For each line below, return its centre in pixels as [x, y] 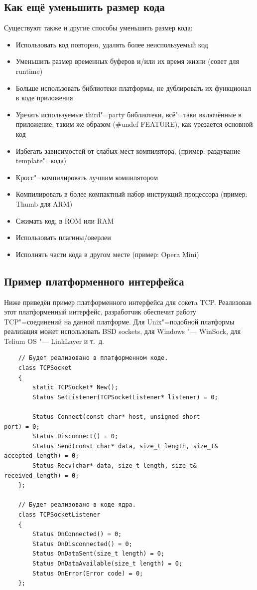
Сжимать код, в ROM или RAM [65, 220]
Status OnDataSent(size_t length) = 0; [99, 554]
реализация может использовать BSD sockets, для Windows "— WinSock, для [123, 331]
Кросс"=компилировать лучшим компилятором [87, 177]
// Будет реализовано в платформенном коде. [93, 358]
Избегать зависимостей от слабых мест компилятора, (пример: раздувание [128, 150]
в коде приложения [44, 98]
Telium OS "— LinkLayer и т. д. [54, 341]
